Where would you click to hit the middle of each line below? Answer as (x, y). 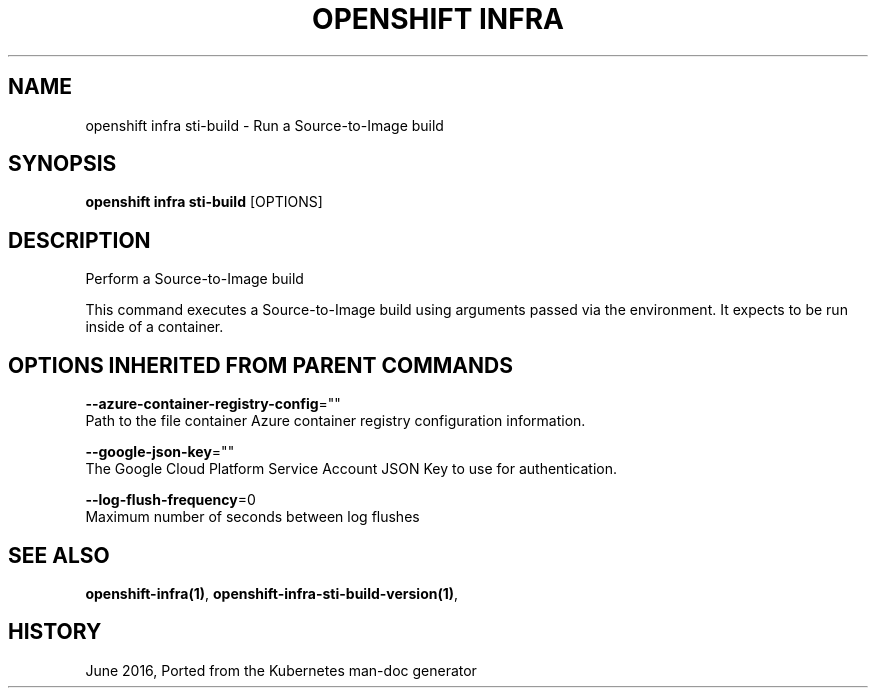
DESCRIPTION (79, 240)
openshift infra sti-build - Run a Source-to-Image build (264, 125)
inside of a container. (154, 327)
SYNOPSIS (62, 164)
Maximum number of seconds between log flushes (252, 517)
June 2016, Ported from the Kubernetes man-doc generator (281, 670)
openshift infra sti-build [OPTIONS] (204, 202)
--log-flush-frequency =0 (170, 500)
